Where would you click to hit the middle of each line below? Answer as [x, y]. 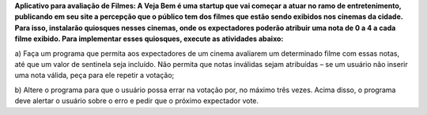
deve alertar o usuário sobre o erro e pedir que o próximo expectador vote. [137, 101]
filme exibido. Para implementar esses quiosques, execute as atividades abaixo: [149, 39]
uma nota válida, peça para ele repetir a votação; [94, 76]
